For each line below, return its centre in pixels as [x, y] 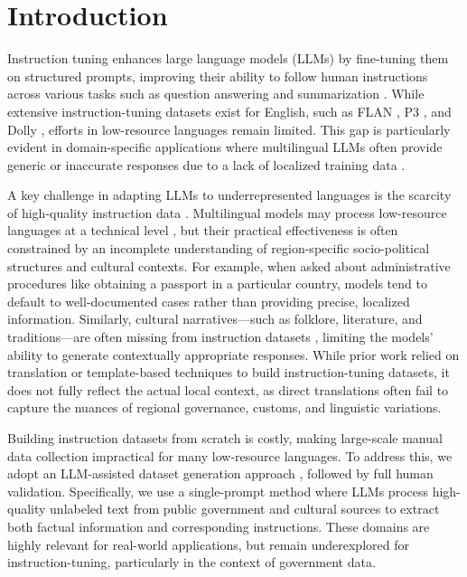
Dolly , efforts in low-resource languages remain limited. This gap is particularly [229, 129]
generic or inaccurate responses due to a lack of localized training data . [206, 164]
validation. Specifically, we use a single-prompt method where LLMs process [218, 491]
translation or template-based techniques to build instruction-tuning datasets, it [229, 372]
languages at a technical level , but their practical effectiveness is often [203, 230]
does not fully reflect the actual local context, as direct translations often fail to [228, 389]
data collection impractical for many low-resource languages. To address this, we [230, 455]
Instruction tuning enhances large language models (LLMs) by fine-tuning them [228, 58]
